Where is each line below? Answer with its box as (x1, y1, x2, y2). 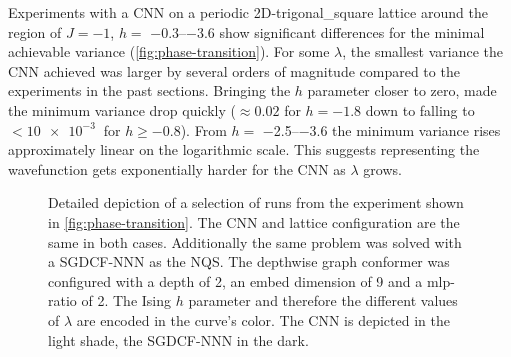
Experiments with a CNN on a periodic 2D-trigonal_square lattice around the (8, 2, 488, 22)
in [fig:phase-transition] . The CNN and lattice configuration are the (48, 211, 460, 232)
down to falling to (365, 99, 475, 120)
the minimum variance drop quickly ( (8, 99, 236, 120)
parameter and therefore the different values (188, 290, 458, 311)
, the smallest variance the (342, 41, 504, 62)
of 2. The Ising (81, 290, 172, 311)
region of (8, 21, 62, 42)
